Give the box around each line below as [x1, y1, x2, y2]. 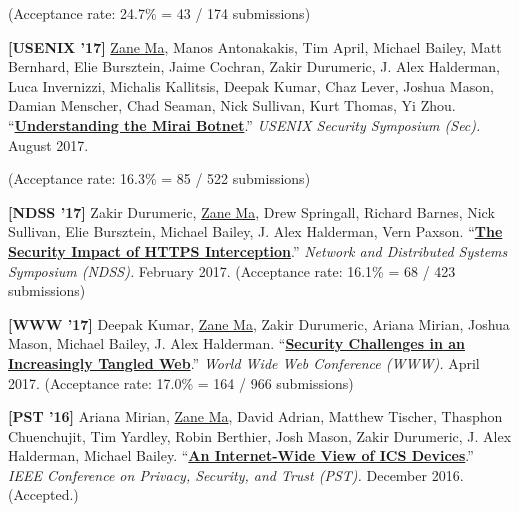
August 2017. [8, 134, 89, 155]
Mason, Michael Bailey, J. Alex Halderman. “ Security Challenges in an [8, 333, 465, 354]
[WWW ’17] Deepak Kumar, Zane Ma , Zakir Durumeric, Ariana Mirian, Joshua [8, 313, 510, 334]
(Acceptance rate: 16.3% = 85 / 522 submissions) [8, 168, 311, 189]
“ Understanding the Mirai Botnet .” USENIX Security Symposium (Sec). [8, 114, 481, 135]
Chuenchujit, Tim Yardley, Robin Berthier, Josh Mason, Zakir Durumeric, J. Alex [8, 425, 512, 446]
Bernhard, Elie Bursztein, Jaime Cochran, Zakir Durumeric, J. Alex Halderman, [8, 56, 500, 77]
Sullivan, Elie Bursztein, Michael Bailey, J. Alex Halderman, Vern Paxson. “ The [8, 221, 503, 242]
